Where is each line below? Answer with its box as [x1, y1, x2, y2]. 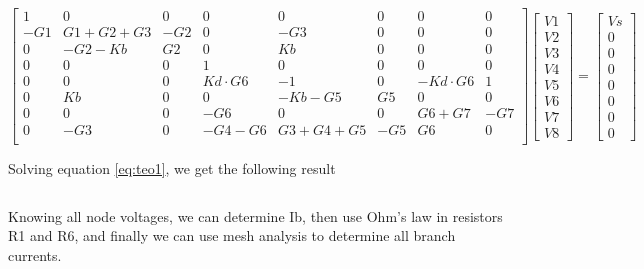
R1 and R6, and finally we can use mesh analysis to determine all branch [8, 225, 456, 246]
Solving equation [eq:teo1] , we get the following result [8, 158, 336, 179]
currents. [8, 245, 62, 266]
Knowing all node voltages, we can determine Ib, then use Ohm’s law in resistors [8, 205, 503, 226]
